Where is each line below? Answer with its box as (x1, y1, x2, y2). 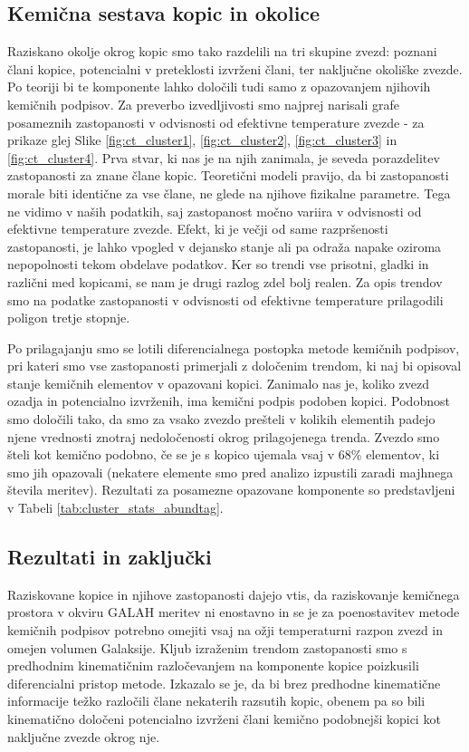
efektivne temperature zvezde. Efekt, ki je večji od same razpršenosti (7, 219, 388, 238)
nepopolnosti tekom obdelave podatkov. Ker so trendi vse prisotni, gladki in (7, 255, 429, 274)
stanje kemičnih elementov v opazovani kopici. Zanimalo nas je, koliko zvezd (7, 373, 430, 392)
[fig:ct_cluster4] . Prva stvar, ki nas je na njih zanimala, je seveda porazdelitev (7, 148, 440, 167)
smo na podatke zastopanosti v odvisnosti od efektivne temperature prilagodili (7, 290, 444, 309)
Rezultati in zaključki (7, 543, 212, 571)
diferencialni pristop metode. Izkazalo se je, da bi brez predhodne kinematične (7, 673, 441, 692)
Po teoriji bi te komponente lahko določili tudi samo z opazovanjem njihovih (7, 77, 431, 96)
